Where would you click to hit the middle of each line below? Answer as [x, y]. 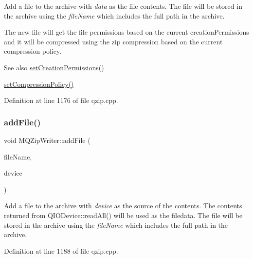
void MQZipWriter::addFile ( [47, 140]
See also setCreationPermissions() [54, 67]
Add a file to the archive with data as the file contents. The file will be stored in [123, 6]
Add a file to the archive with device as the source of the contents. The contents [123, 206]
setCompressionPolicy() [39, 84]
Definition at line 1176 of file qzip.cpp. [61, 100]
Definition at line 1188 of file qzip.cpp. [61, 250]
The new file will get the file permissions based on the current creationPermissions [126, 32]
